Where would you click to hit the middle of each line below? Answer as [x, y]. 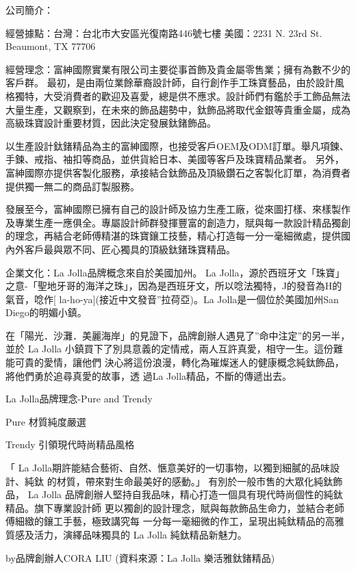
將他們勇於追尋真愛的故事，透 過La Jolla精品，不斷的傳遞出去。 [149, 375]
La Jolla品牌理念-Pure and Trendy [79, 399]
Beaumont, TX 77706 [51, 46]
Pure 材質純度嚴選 [46, 421]
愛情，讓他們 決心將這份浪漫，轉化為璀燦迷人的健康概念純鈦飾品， [194, 362]
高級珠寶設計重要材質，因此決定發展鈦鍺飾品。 [111, 123]
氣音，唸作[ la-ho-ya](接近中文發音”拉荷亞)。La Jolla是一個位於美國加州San [172, 299]
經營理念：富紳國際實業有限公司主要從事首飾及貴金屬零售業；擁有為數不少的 [178, 69]
